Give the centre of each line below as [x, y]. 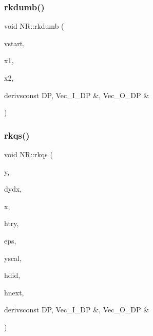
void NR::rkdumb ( [34, 26]
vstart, [15, 43]
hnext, [14, 292]
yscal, [13, 258]
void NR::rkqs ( [28, 154]
